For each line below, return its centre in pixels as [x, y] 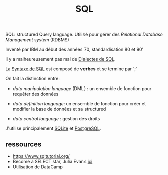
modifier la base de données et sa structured [59, 109]
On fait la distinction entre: [33, 79]
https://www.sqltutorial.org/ [41, 156]
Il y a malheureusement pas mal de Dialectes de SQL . [60, 59]
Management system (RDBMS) [37, 40]
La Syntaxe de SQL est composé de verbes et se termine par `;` [71, 69]
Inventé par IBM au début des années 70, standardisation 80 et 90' [74, 50]
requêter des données [35, 94]
